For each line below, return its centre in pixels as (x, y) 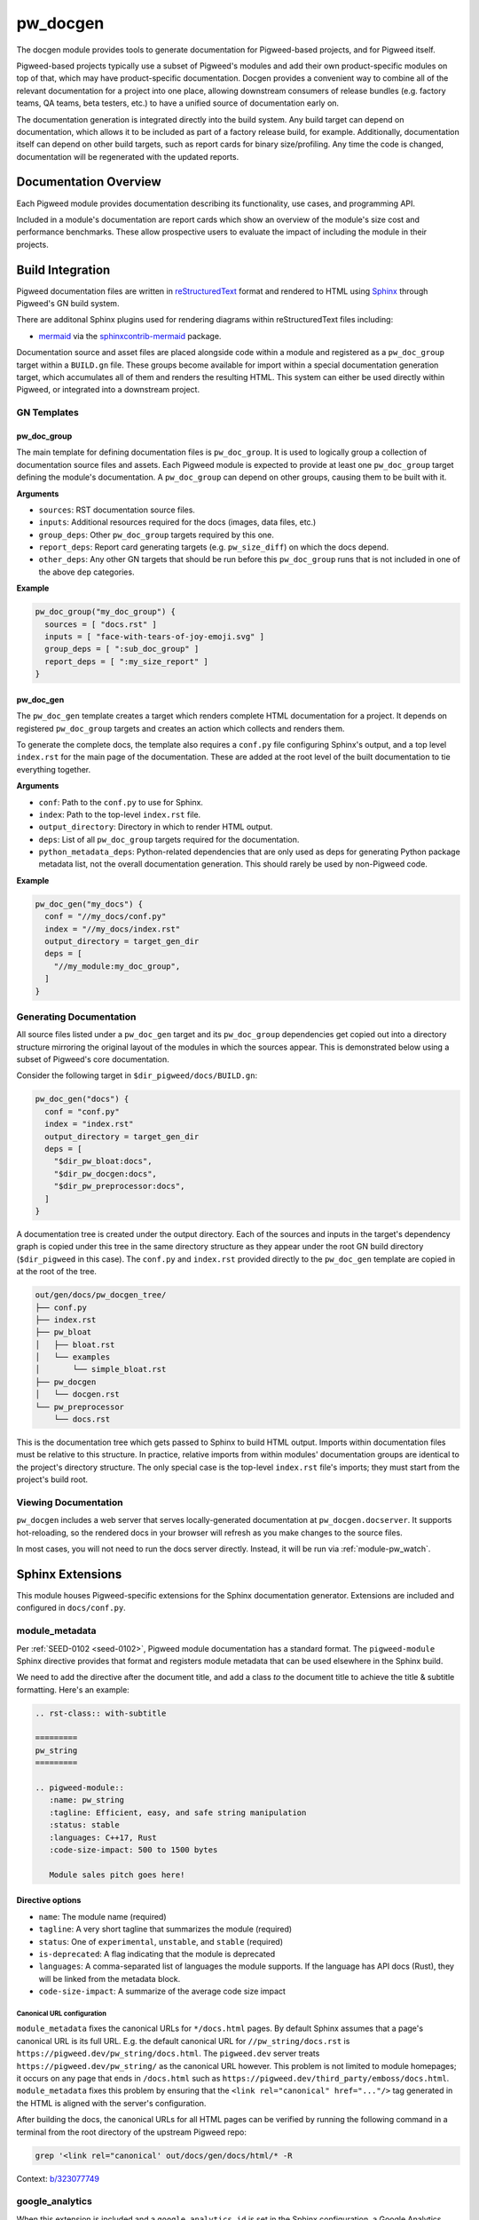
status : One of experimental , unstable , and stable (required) (161, 1941)
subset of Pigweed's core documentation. (93, 1059)
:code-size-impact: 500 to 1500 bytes (133, 1850)
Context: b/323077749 (58, 2178)
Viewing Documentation (70, 1502)
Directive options (49, 1900)
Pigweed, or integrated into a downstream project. (108, 390)
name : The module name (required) (103, 1916)
